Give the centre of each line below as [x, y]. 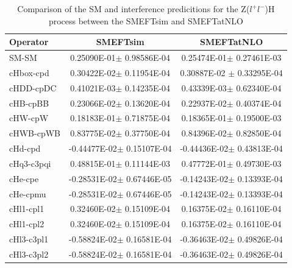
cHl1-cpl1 [27, 209]
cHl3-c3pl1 [29, 239]
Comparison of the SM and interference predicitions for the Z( [134, 9]
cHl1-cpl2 [27, 224]
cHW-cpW [29, 118]
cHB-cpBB [29, 103]
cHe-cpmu [28, 193]
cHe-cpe [24, 178]
